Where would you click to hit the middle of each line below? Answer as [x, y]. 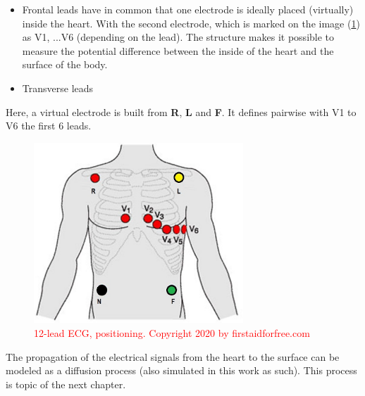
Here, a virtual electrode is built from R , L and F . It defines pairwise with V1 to [181, 111]
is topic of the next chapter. [66, 384]
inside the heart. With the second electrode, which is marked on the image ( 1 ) [191, 23]
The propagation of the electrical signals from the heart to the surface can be [173, 356]
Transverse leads [58, 88]
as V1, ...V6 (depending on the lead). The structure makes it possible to [178, 37]
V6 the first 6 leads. [49, 126]
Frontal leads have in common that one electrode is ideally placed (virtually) [188, 9]
